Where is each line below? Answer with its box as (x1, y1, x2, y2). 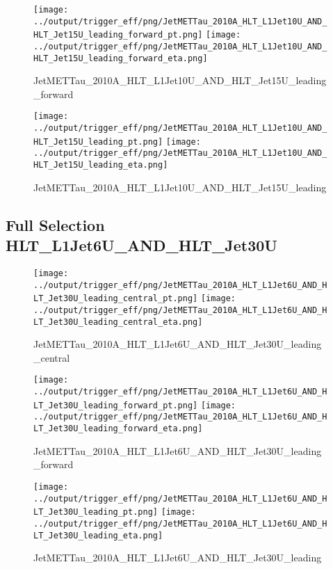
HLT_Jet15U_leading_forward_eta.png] (33, 53, 208, 63)
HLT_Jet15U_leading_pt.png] (33, 136, 163, 147)
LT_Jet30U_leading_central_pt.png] (33, 294, 198, 304)
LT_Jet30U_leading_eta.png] (33, 530, 163, 540)
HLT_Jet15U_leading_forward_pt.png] (33, 30, 203, 40)
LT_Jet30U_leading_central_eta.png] (33, 316, 203, 327)
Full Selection (6, 214, 105, 235)
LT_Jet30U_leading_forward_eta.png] (33, 424, 203, 434)
